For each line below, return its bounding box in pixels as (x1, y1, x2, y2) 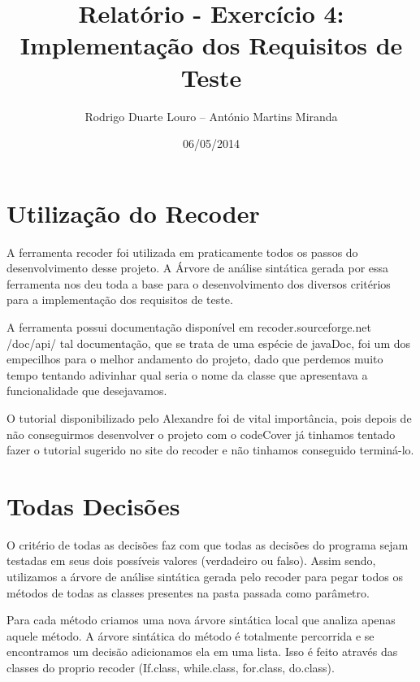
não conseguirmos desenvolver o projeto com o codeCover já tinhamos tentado (6, 425, 396, 442)
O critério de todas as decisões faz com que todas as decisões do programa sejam (6, 536, 409, 553)
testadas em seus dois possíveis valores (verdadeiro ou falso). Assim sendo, (6, 552, 376, 569)
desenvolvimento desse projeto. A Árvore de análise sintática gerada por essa (6, 259, 389, 276)
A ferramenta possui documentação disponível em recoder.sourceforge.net (6, 319, 371, 335)
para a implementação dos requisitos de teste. (6, 291, 233, 308)
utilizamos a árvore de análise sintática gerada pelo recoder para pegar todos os (6, 568, 403, 585)
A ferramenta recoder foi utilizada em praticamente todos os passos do (6, 243, 358, 260)
